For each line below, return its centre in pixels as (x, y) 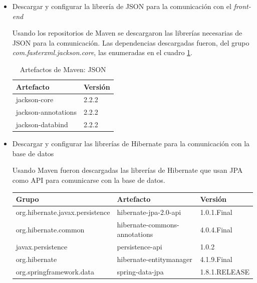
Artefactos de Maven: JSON (63, 69)
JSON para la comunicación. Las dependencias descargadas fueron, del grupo (131, 42)
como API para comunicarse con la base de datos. (89, 180)
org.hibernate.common (50, 229)
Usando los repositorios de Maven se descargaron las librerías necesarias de (127, 33)
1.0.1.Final (216, 212)
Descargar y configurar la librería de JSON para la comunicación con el (122, 6)
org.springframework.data (55, 271)
